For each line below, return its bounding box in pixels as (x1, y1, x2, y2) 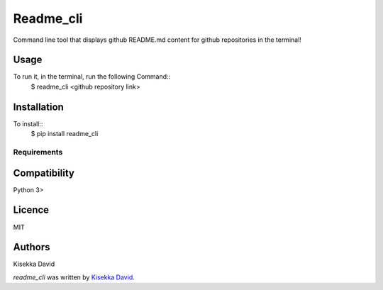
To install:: (13, 119, 43, 128)
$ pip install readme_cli (30, 130, 99, 138)
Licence (13, 204, 50, 216)
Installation (13, 101, 64, 113)
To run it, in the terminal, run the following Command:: (13, 72, 171, 81)
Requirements (13, 147, 63, 157)
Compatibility (13, 167, 74, 179)
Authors (13, 241, 50, 253)
